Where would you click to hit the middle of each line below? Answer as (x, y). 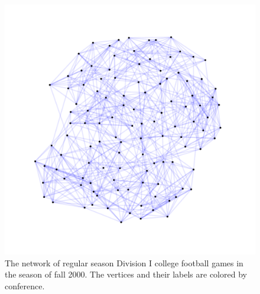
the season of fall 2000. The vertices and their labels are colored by (126, 274)
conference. (25, 285)
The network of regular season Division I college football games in (124, 262)
